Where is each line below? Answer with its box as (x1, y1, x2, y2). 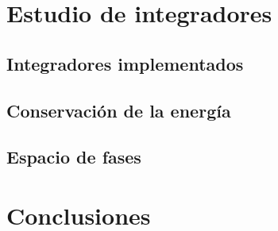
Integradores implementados (6, 51, 244, 75)
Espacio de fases (6, 144, 141, 169)
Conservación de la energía (6, 98, 231, 122)
